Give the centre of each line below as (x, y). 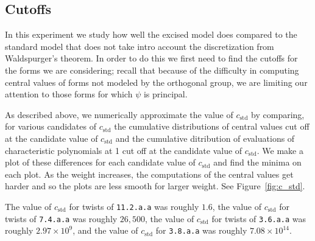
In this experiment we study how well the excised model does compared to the (151, 34)
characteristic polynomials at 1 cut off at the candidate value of (124, 150)
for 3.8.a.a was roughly (201, 230)
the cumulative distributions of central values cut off (212, 126)
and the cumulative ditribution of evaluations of (205, 138)
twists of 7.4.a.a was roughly (61, 218)
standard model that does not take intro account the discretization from (140, 46)
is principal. (165, 94)
